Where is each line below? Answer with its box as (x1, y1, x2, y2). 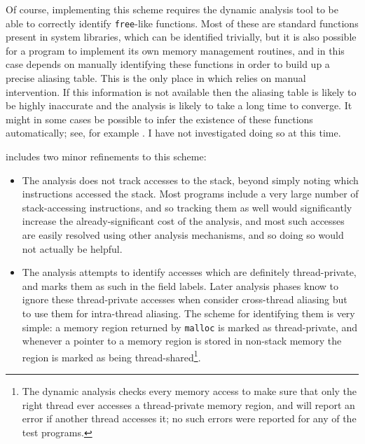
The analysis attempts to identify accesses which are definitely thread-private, (22, 265, 357, 279)
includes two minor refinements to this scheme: (6, 149, 207, 163)
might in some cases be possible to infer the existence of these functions (6, 111, 313, 126)
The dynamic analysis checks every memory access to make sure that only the (22, 384, 357, 398)
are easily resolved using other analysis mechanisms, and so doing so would (22, 227, 344, 242)
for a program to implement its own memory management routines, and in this (6, 43, 345, 57)
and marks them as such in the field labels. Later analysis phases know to (22, 278, 338, 293)
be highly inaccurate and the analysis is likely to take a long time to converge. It (6, 98, 352, 113)
